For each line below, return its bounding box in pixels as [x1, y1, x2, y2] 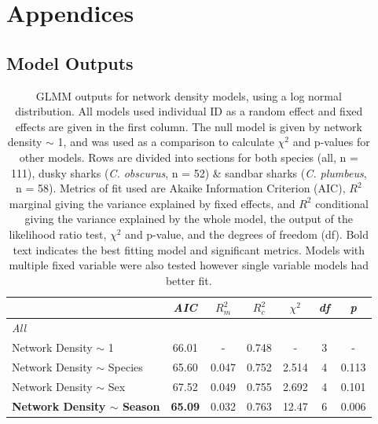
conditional [315, 195, 369, 211]
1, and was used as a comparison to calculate [57, 133, 274, 150]
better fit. [165, 272, 212, 288]
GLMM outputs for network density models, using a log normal [35, 87, 342, 104]
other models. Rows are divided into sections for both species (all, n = [19, 148, 358, 165]
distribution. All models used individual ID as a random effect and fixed [15, 103, 363, 119]
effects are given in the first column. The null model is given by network [15, 118, 362, 134]
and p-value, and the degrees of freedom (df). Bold [125, 225, 369, 242]
